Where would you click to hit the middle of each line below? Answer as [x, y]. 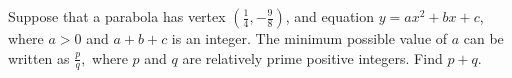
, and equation [330, 16]
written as [39, 57]
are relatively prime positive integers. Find [312, 57]
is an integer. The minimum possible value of [309, 38]
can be [483, 38]
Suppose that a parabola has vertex [117, 16]
